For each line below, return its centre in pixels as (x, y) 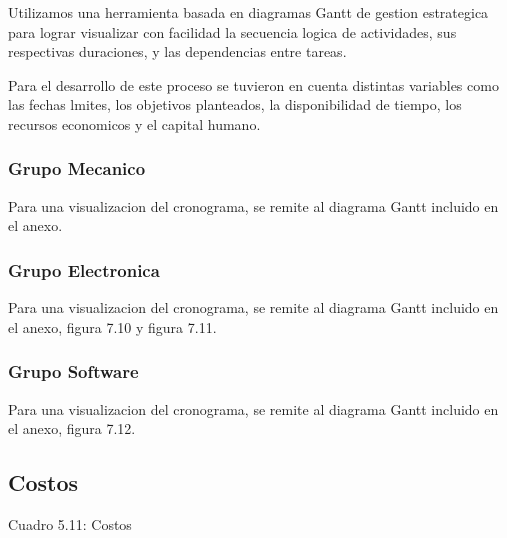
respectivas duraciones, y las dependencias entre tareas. (177, 51)
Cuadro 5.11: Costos (70, 523)
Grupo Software (73, 371)
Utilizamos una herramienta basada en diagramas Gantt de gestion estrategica (248, 12)
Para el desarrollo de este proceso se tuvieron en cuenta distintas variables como (253, 84)
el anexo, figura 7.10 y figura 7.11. (112, 326)
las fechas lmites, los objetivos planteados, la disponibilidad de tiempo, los (235, 104)
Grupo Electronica (84, 269)
